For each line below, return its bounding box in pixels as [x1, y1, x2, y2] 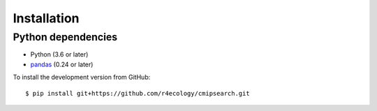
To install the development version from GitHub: [13, 73, 151, 82]
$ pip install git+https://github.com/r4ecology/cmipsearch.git [25, 89, 251, 97]
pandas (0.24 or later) [30, 60, 94, 68]
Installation [13, 10, 80, 26]
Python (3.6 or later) [30, 50, 89, 59]
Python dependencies [13, 31, 118, 43]
